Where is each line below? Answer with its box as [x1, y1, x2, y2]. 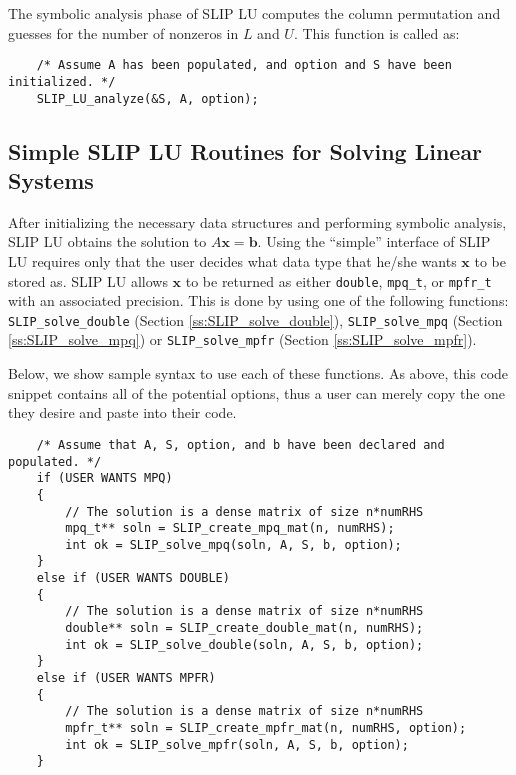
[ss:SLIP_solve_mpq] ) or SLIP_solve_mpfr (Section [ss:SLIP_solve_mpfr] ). [8, 329, 477, 350]
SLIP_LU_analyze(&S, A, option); [36, 91, 259, 106]
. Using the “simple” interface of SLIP [257, 231, 491, 252]
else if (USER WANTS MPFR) [36, 671, 216, 686]
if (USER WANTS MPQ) [36, 471, 173, 486]
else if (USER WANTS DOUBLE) [36, 571, 230, 586]
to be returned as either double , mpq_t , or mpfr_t [185, 270, 492, 291]
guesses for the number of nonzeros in [8, 22, 239, 43]
